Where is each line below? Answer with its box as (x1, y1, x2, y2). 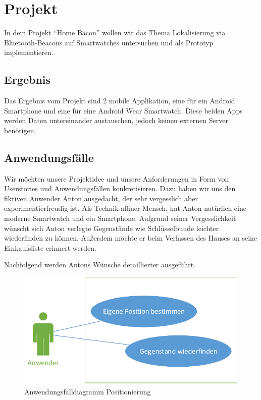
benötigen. (4, 125, 36, 135)
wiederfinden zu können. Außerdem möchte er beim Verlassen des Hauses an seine (4, 233, 257, 243)
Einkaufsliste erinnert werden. (4, 242, 96, 253)
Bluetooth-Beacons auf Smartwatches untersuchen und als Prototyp (4, 37, 214, 47)
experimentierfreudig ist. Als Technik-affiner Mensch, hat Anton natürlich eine (4, 203, 246, 213)
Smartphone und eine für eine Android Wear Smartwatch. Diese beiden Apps (4, 105, 243, 116)
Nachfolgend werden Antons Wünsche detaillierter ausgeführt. (4, 259, 196, 270)
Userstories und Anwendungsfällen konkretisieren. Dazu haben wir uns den (4, 183, 236, 194)
